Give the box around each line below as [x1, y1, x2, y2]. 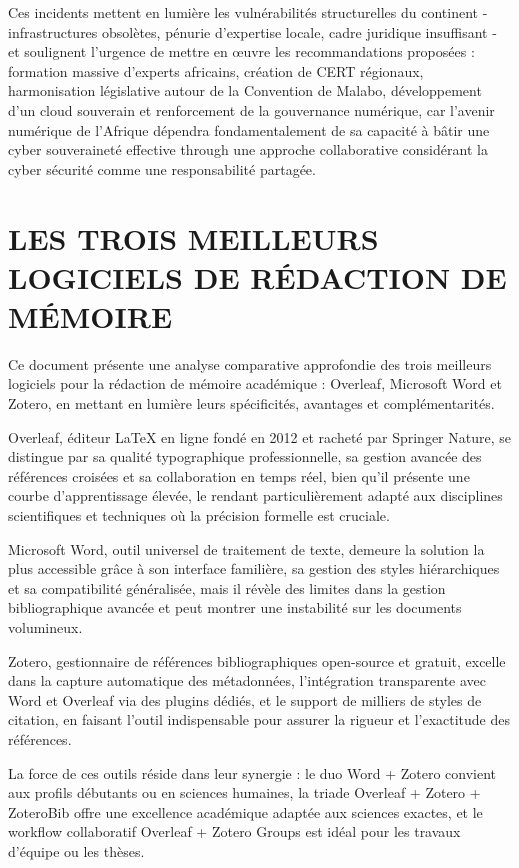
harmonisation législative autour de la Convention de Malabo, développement [8, 80, 482, 101]
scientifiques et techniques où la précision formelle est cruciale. [8, 505, 390, 525]
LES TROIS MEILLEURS [8, 217, 379, 258]
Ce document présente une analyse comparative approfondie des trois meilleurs [8, 353, 492, 374]
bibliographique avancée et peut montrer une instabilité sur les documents [8, 597, 462, 618]
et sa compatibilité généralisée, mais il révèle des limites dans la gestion [8, 577, 446, 598]
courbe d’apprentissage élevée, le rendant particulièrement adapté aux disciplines [8, 485, 503, 506]
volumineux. [8, 616, 83, 637]
